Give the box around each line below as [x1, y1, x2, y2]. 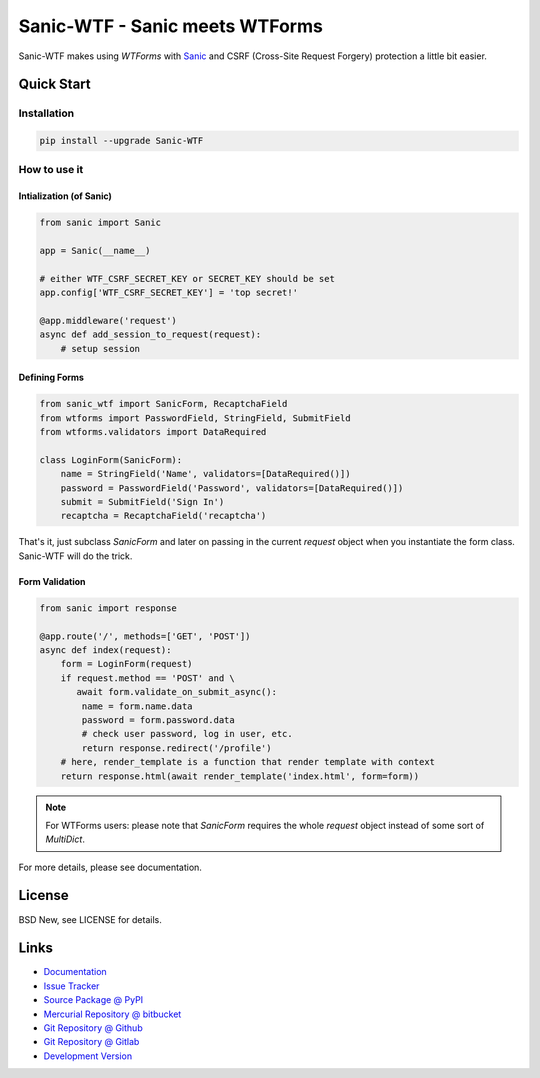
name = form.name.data [81, 700, 194, 712]
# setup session [60, 343, 140, 354]
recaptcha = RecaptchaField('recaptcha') [60, 510, 267, 522]
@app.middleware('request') [39, 315, 177, 326]
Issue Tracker [43, 980, 100, 992]
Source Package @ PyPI [43, 994, 144, 1006]
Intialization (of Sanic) [18, 190, 112, 202]
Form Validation [18, 575, 86, 587]
